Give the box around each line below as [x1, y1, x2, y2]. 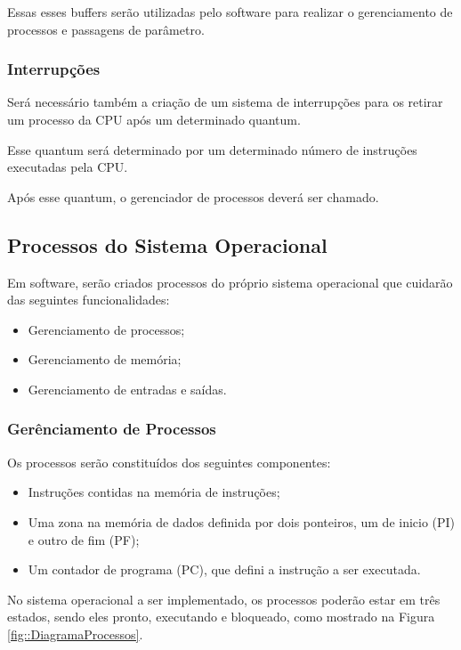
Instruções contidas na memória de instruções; [28, 483, 280, 501]
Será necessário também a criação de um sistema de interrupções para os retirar [7, 93, 443, 111]
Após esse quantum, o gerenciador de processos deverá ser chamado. [7, 187, 379, 206]
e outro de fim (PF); [28, 530, 140, 548]
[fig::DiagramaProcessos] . [7, 624, 143, 643]
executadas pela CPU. [7, 158, 128, 176]
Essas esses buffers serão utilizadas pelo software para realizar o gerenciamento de [7, 3, 453, 20]
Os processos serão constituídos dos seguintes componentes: [7, 452, 331, 471]
